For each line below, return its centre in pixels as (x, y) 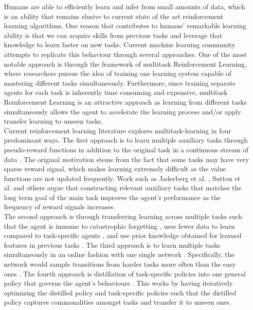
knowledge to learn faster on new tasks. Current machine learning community (120, 45)
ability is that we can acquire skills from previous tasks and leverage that (113, 35)
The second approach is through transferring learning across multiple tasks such (123, 216)
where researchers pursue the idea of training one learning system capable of (118, 73)
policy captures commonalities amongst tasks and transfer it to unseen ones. (118, 302)
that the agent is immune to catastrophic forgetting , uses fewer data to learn (119, 226)
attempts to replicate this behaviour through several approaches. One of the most (126, 54)
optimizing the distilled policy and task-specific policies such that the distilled (120, 292)
